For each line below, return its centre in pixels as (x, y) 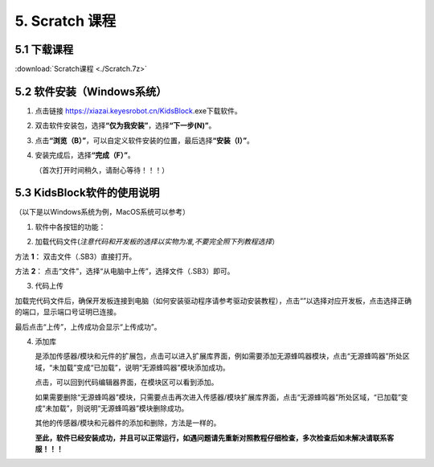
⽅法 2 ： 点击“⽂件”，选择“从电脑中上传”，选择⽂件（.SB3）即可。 (125, 271)
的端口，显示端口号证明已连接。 (68, 312)
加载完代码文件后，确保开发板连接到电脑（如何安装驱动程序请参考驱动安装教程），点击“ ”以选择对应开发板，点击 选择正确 (213, 301)
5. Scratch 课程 (66, 21)
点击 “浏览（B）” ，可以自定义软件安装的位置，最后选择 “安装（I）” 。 (145, 140)
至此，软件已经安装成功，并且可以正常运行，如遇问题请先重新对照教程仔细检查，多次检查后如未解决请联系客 (214, 437)
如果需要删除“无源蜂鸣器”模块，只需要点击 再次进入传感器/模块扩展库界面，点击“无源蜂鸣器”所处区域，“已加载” (218, 397)
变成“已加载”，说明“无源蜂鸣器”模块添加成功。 (153, 367)
